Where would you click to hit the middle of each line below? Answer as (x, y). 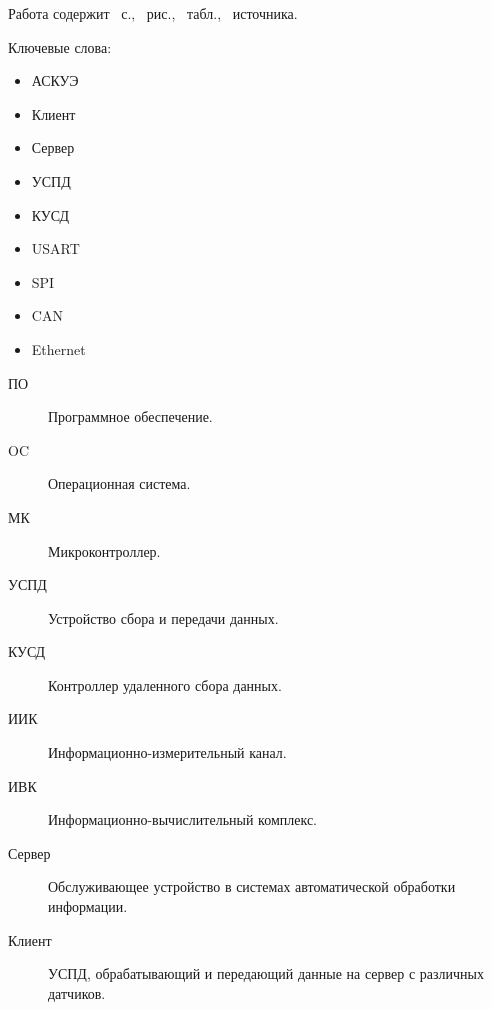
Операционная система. (119, 483)
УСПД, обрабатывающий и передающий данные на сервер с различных (266, 973)
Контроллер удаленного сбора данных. (165, 684)
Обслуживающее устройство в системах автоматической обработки (252, 886)
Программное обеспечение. (130, 416)
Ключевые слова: (60, 46)
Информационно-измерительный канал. (167, 752)
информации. (88, 906)
